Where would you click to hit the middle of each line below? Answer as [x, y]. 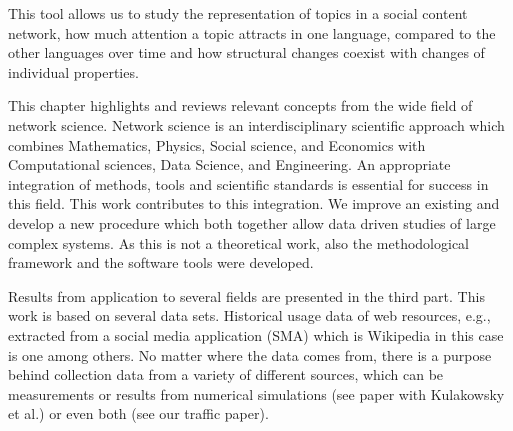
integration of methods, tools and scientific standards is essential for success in [248, 183]
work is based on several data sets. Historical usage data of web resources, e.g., [249, 315]
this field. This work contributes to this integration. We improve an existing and [254, 203]
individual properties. [73, 71]
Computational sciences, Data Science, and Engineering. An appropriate [229, 164]
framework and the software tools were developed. [161, 262]
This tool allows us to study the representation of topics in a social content [238, 13]
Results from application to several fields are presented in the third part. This [246, 295]
